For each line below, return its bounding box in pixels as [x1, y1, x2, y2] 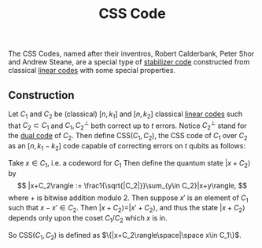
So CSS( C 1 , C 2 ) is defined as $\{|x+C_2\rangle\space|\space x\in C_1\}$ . [8, 231, 242, 242]
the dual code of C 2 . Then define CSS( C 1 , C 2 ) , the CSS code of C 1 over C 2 [8, 131, 248, 142]
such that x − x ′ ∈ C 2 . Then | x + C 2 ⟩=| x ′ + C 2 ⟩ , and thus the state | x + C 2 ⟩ [8, 203, 245, 214]
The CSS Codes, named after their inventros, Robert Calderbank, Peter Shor [8, 49, 255, 59]
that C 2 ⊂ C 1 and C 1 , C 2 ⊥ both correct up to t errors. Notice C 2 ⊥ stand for [8, 119, 247, 132]
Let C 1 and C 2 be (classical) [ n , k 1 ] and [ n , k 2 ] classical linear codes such [8, 109, 243, 120]
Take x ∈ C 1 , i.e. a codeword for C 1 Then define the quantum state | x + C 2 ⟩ [8, 158, 251, 170]
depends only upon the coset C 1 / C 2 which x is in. [8, 213, 168, 224]
